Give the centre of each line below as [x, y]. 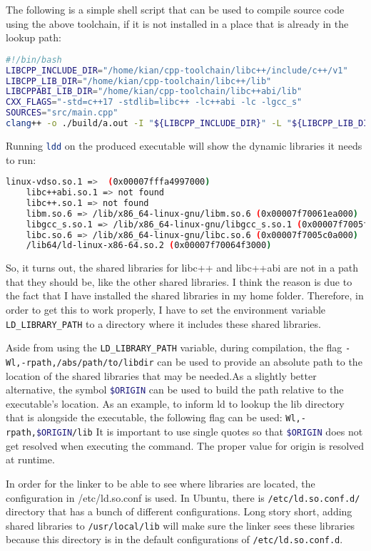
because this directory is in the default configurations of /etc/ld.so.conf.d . [174, 539]
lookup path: [34, 37]
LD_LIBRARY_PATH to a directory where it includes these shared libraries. [163, 323]
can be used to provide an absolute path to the [260, 361]
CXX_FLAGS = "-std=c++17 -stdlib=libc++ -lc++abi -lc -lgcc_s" [154, 102]
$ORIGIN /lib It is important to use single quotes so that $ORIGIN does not [199, 432]
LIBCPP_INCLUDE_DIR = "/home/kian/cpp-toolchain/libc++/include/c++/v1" [177, 70]
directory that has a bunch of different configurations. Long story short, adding [179, 511]
